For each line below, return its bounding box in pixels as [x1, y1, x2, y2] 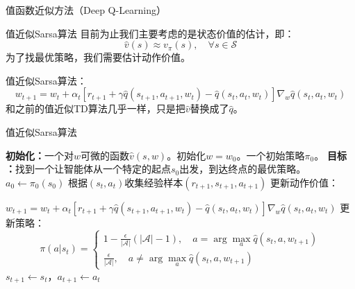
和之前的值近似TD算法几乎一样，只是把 [6, 101, 185, 116]
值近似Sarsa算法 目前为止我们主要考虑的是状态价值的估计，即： [6, 26, 295, 40]
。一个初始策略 [236, 148, 305, 162]
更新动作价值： [270, 175, 339, 189]
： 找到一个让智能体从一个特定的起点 [6, 161, 171, 176]
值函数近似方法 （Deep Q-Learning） [6, 3, 167, 17]
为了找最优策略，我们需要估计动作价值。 [6, 50, 190, 64]
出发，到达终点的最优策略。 [179, 161, 306, 176]
